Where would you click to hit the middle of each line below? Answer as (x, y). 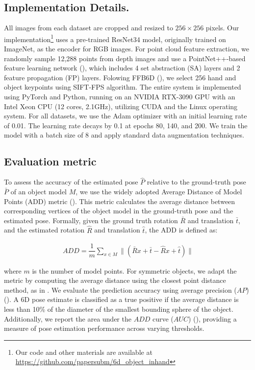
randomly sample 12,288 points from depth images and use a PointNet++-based (125, 58)
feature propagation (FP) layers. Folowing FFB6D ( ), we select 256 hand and (120, 77)
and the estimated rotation (44, 230)
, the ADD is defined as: (181, 230)
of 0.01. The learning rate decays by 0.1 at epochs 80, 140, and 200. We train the (126, 125)
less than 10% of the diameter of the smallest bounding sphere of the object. (119, 309)
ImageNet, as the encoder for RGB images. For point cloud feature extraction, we (127, 49)
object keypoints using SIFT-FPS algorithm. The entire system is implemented (123, 87)
